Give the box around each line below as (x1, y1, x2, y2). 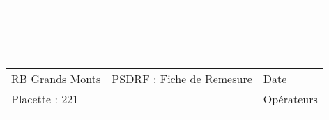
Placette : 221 (11, 91, 79, 107)
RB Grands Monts (11, 70, 101, 87)
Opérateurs (263, 91, 318, 107)
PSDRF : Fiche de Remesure (112, 70, 252, 87)
